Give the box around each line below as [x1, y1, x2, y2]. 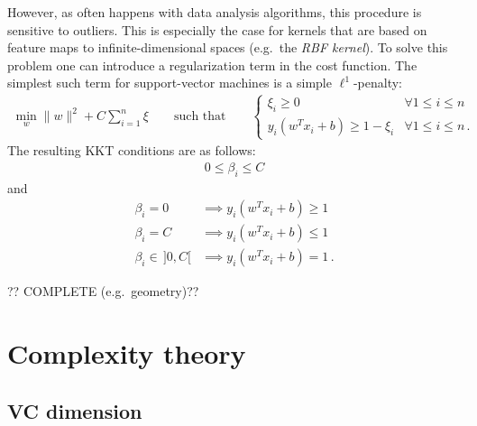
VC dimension [7, 396, 142, 424]
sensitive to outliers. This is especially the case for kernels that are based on [7, 20, 427, 39]
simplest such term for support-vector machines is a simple [7, 73, 332, 92]
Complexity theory [7, 335, 246, 372]
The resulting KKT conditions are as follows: [7, 141, 256, 160]
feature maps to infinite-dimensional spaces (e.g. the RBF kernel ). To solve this [7, 38, 448, 57]
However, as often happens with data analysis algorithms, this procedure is [7, 3, 422, 21]
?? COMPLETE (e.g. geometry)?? [7, 282, 199, 301]
